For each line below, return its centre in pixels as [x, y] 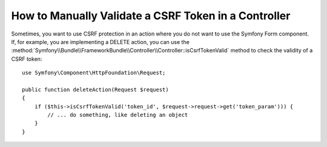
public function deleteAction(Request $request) [95, 89]
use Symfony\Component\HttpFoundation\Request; [94, 73]
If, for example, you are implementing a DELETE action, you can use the [101, 42]
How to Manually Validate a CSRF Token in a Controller [151, 16]
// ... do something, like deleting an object [118, 115]
